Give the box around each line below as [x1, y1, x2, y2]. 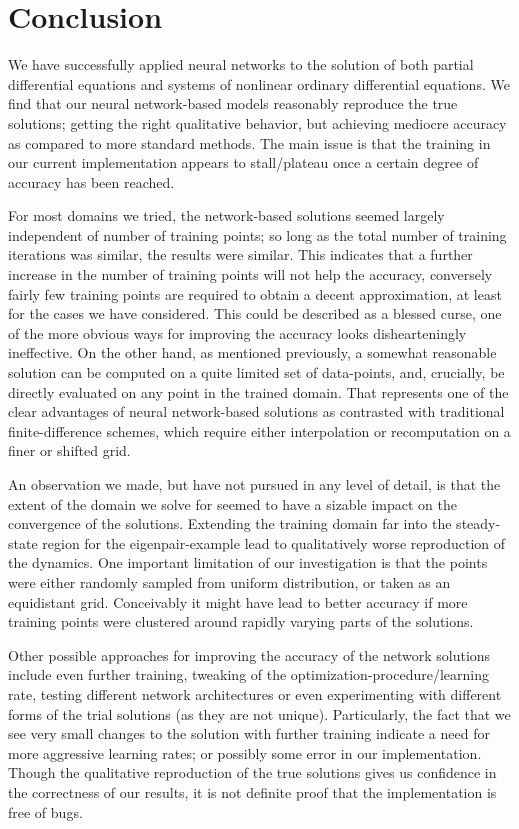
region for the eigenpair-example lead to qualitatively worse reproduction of [42, 532, 506, 553]
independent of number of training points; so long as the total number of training [8, 224, 507, 245]
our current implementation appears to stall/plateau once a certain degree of [8, 152, 479, 173]
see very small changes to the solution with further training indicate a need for [8, 723, 490, 744]
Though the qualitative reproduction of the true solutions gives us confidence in [8, 762, 497, 783]
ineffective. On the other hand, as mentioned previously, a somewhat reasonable [8, 342, 497, 363]
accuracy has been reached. [8, 171, 175, 192]
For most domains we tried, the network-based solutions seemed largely [8, 205, 445, 226]
